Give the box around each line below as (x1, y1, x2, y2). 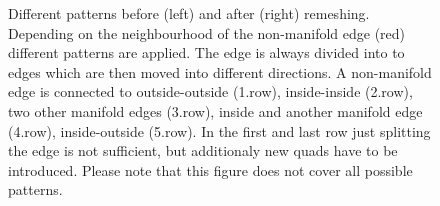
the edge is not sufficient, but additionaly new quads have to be (8, 140, 398, 161)
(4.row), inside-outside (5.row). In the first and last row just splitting (8, 120, 431, 141)
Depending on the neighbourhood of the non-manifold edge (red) (8, 22, 406, 43)
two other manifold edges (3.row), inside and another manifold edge (8, 100, 423, 121)
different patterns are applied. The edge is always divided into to (8, 42, 405, 63)
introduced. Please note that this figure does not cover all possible (8, 159, 413, 180)
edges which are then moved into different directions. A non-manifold (8, 61, 432, 82)
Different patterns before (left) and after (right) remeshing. (8, 3, 370, 23)
